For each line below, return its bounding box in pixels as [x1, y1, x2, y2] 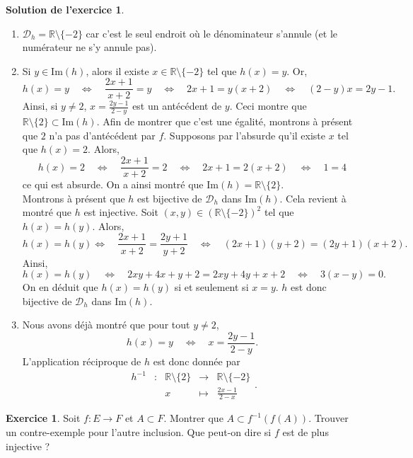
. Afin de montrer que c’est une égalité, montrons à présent [96, 114, 353, 129]
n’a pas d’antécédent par [49, 127, 156, 142]
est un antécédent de [132, 98, 222, 113]
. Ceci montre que [229, 98, 307, 113]
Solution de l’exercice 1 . [6, 2, 124, 16]
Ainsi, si [22, 98, 58, 113]
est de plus [282, 425, 329, 440]
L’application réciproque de [22, 353, 141, 368]
